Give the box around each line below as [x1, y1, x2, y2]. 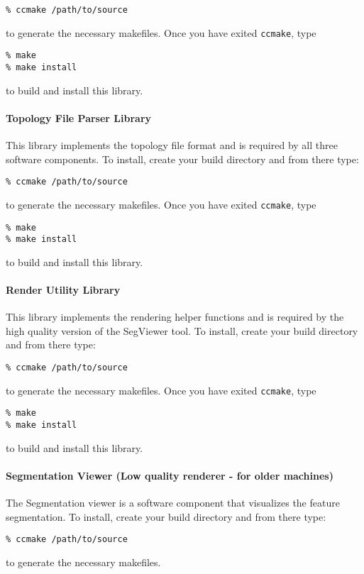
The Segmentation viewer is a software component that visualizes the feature [6, 495, 340, 510]
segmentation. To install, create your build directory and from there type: [6, 509, 326, 524]
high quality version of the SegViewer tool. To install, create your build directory [6, 323, 358, 338]
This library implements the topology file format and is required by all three [6, 138, 338, 153]
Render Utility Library [6, 282, 121, 297]
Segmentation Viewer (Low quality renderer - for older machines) [6, 468, 333, 482]
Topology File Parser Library [6, 110, 152, 125]
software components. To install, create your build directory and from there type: [6, 151, 359, 166]
